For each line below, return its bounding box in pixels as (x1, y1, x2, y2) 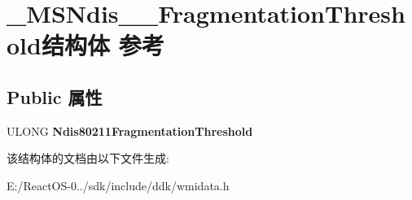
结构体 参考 (41, 28, 164, 62)
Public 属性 (7, 84, 103, 109)
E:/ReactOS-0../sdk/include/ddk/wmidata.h (7, 176, 230, 193)
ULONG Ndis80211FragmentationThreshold (7, 122, 253, 139)
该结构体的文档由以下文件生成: (7, 150, 169, 167)
